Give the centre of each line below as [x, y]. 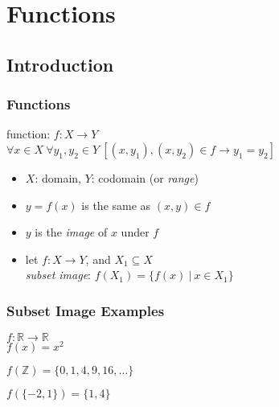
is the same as [116, 205]
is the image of [71, 232]
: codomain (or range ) [145, 177]
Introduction [60, 64]
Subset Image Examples [86, 310]
